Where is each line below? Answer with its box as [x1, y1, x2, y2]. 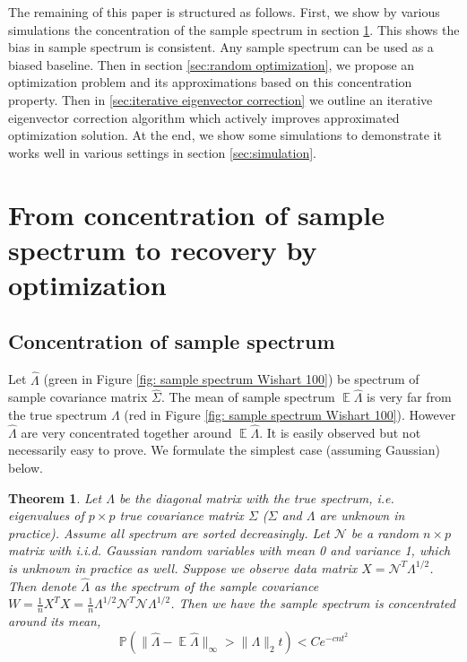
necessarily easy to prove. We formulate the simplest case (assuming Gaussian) [8, 440, 440, 459]
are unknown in [319, 506, 405, 525]
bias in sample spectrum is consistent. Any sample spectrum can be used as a [8, 38, 434, 57]
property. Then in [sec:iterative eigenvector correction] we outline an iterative [8, 90, 433, 109]
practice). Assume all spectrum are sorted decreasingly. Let [8, 523, 330, 542]
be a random [350, 523, 419, 542]
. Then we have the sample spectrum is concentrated [170, 594, 455, 613]
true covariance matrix [119, 506, 244, 525]
